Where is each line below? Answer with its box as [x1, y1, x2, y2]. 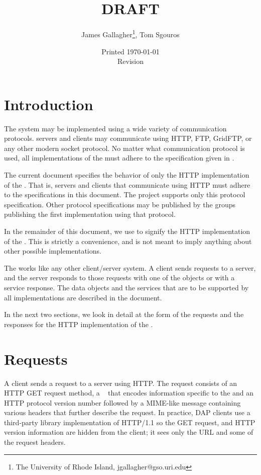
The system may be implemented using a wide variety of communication [4, 123, 227, 133]
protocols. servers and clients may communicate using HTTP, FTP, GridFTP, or [4, 133, 252, 143]
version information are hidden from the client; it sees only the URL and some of [4, 427, 253, 437]
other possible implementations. [4, 246, 101, 256]
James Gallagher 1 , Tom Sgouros [81, 28, 180, 39]
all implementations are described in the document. [4, 292, 162, 302]
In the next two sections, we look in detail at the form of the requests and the [4, 309, 244, 320]
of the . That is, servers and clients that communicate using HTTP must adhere [4, 179, 250, 190]
